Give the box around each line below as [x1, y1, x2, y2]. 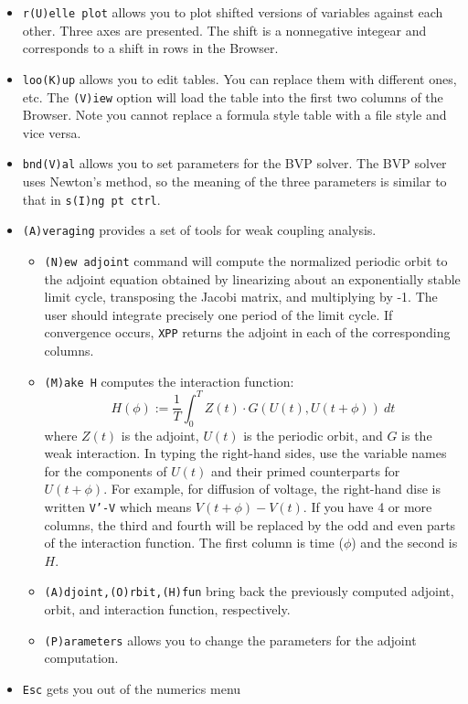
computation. [44, 648, 119, 667]
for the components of [44, 461, 167, 480]
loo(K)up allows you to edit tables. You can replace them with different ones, [22, 69, 457, 88]
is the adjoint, [121, 425, 199, 444]
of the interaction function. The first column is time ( [44, 533, 344, 552]
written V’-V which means [44, 496, 192, 516]
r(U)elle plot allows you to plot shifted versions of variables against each [22, 3, 443, 21]
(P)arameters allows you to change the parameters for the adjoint [44, 630, 417, 649]
